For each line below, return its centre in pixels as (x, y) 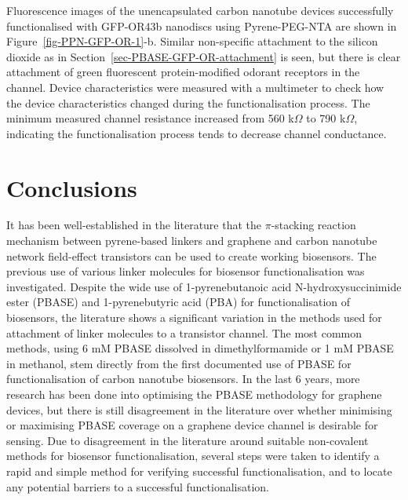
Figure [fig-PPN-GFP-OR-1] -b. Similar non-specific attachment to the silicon (192, 41)
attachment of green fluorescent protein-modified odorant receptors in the (183, 72)
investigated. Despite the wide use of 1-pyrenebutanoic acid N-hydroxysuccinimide (204, 286)
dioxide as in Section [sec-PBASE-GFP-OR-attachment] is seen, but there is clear (204, 56)
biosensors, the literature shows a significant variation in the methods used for (194, 318)
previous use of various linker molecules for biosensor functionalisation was (186, 271)
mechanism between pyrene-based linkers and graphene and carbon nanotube (192, 241)
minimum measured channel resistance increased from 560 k (150, 118)
